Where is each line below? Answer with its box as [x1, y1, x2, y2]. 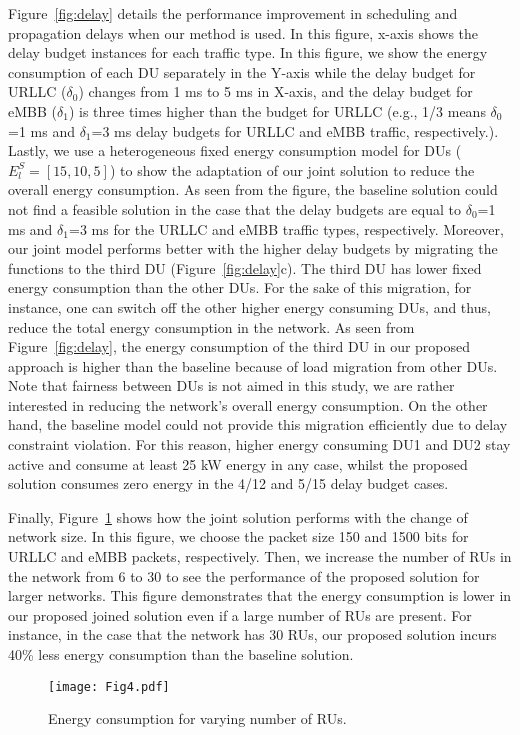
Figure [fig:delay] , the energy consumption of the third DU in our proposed [8, 336, 471, 357]
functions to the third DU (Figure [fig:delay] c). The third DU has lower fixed [8, 257, 482, 278]
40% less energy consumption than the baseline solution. [8, 644, 354, 664]
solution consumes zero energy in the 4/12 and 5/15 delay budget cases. [8, 473, 449, 494]
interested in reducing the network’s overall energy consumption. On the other [8, 394, 488, 415]
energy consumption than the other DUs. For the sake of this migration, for [8, 277, 472, 298]
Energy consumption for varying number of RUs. [48, 708, 347, 729]
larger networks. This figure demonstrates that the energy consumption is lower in [8, 585, 512, 606]
